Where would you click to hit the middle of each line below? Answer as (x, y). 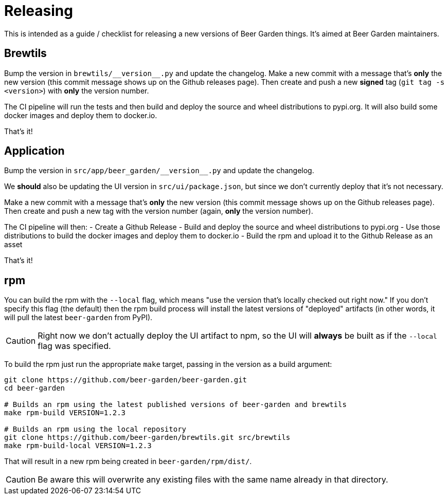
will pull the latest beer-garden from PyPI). (78, 318)
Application (34, 151)
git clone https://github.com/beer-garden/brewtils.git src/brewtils (147, 438)
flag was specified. (74, 346)
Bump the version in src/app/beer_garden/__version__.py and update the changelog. (159, 171)
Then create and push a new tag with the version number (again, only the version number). (159, 211)
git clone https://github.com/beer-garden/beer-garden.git (126, 380)
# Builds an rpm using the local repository (95, 429)
